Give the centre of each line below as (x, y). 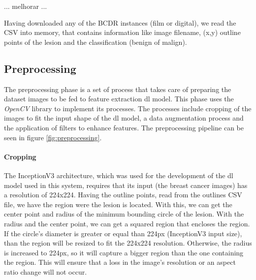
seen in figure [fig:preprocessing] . (53, 137)
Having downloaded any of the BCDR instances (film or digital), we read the (120, 22)
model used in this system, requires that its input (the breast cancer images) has (126, 185)
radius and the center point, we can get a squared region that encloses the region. (127, 223)
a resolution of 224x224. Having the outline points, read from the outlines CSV (123, 195)
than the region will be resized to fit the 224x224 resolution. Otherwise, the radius (128, 243)
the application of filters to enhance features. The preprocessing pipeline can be (124, 127)
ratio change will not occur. (46, 271)
